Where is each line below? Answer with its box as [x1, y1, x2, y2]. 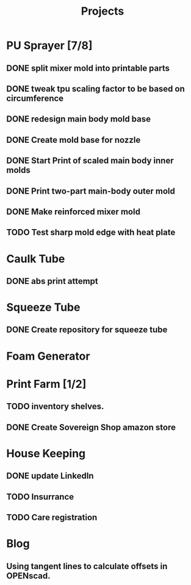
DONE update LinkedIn [6, 471, 94, 481]
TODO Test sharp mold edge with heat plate [6, 227, 176, 238]
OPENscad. [6, 570, 51, 581]
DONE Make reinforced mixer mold [6, 206, 140, 217]
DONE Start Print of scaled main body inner [6, 156, 174, 166]
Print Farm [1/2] [6, 377, 87, 391]
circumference [6, 93, 64, 103]
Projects [81, 4, 124, 18]
